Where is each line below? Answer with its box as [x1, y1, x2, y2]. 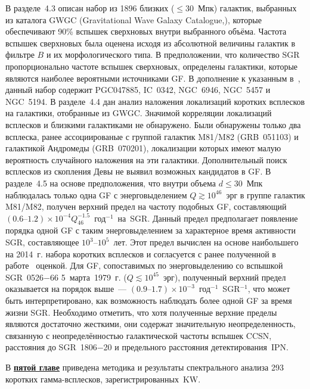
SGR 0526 [5, 270, 44, 283]
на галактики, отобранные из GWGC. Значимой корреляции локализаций [5, 107, 272, 119]
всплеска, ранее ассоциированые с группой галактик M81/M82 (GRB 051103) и [5, 130, 299, 142]
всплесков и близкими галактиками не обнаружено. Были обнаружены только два [5, 118, 301, 130]
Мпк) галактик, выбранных [197, 2, 297, 14]
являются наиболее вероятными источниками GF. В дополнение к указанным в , [5, 71, 300, 84]
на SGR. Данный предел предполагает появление [117, 211, 298, 224]
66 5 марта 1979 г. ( [49, 270, 127, 283]
